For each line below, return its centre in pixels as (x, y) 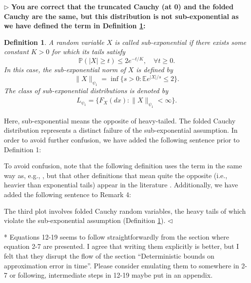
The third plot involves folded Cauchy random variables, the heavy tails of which (125, 211)
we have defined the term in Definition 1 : (75, 26)
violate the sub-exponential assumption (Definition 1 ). (85, 220)
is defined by (154, 70)
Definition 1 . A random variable (54, 42)
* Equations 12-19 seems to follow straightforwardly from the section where (116, 236)
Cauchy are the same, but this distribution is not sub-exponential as (121, 16)
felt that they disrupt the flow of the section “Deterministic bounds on (109, 255)
